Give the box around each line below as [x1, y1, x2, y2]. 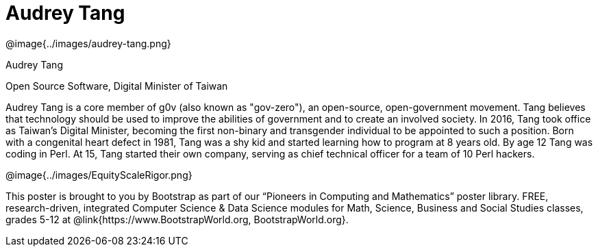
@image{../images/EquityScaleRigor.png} [5, 168, 192, 181]
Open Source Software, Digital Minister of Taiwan [5, 79, 228, 92]
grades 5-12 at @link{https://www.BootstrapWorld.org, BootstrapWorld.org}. [5, 213, 349, 225]
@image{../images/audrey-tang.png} [5, 37, 171, 49]
